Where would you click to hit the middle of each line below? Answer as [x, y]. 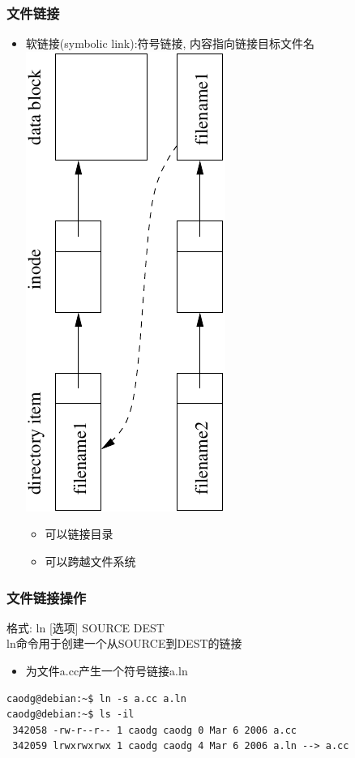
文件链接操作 [47, 597]
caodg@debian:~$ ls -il [71, 715]
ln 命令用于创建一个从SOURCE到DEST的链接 [124, 643]
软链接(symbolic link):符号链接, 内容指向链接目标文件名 [170, 43]
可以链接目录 [79, 534]
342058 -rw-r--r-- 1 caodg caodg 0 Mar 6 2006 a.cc [154, 730]
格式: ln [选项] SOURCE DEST [86, 627]
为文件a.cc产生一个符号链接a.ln [107, 670]
